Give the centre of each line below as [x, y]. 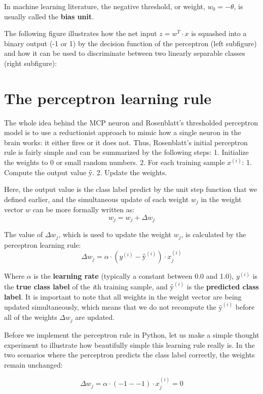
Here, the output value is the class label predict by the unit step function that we [131, 189]
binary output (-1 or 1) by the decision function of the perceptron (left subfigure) [130, 43]
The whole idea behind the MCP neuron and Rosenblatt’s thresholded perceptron [131, 122]
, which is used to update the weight [115, 234]
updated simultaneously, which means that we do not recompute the [110, 307]
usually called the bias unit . [49, 16]
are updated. [95, 317]
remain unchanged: [33, 364]
